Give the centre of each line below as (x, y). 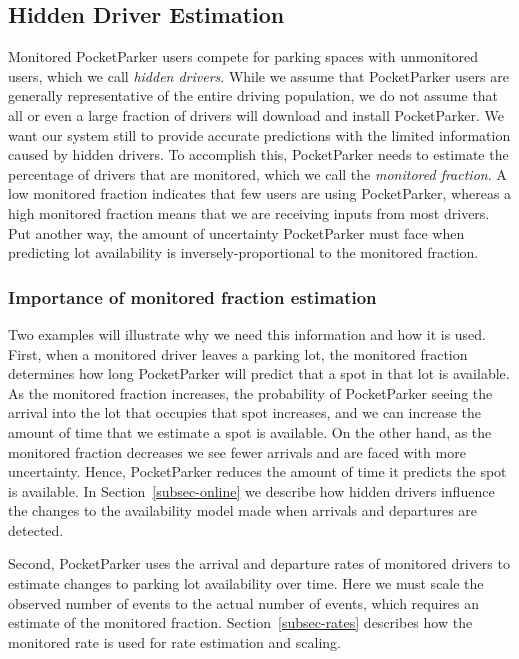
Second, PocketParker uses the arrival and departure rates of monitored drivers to (259, 563)
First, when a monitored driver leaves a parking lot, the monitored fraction (238, 353)
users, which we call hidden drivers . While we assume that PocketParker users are (258, 75)
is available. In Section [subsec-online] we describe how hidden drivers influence (251, 490)
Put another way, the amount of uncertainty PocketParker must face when (236, 232)
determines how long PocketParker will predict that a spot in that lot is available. (259, 373)
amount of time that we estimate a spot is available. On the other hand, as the (250, 431)
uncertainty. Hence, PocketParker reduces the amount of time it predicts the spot (257, 471)
